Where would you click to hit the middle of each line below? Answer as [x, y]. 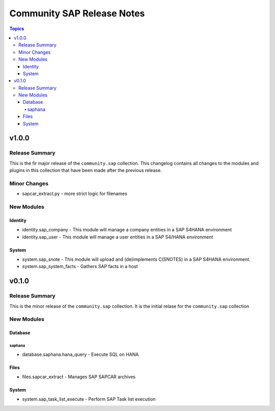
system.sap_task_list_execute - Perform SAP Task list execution [89, 399]
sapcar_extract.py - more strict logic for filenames [75, 194]
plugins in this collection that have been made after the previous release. [86, 171]
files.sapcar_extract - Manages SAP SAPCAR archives [79, 377]
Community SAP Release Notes [77, 13]
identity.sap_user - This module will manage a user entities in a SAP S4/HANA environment [118, 237]
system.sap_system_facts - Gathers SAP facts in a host [80, 267]
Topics [17, 29]
